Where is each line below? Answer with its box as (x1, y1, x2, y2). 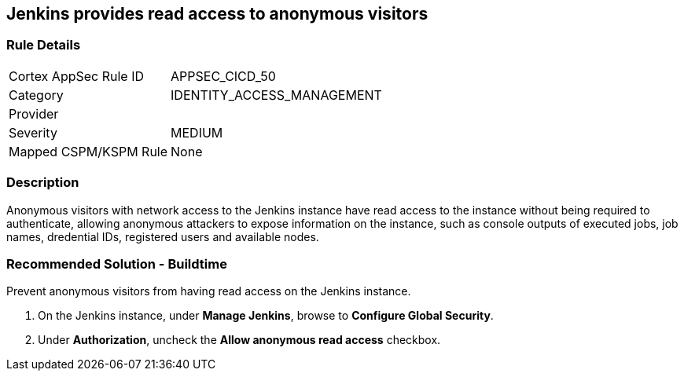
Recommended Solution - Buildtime (6, 255, 227, 272)
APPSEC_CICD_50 (171, 68, 276, 84)
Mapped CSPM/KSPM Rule (9, 143, 168, 159)
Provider (9, 105, 59, 122)
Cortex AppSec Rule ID (9, 68, 145, 84)
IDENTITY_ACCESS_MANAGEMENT (171, 86, 382, 103)
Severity (9, 124, 57, 141)
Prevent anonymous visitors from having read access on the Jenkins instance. (6, 284, 411, 298)
